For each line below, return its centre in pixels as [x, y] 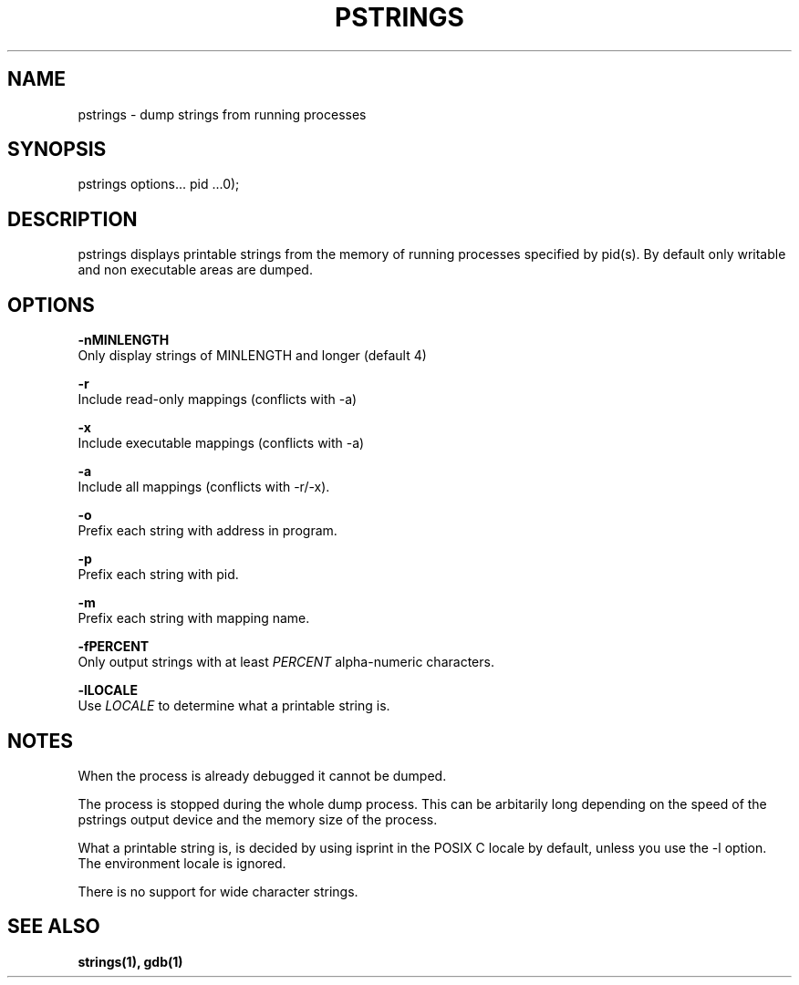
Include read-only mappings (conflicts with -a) [218, 399]
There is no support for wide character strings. [218, 891]
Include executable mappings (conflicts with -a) [221, 443]
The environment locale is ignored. [182, 863]
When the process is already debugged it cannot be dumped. [262, 775]
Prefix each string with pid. [158, 575]
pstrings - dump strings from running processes [222, 114]
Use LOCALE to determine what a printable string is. [234, 706]
